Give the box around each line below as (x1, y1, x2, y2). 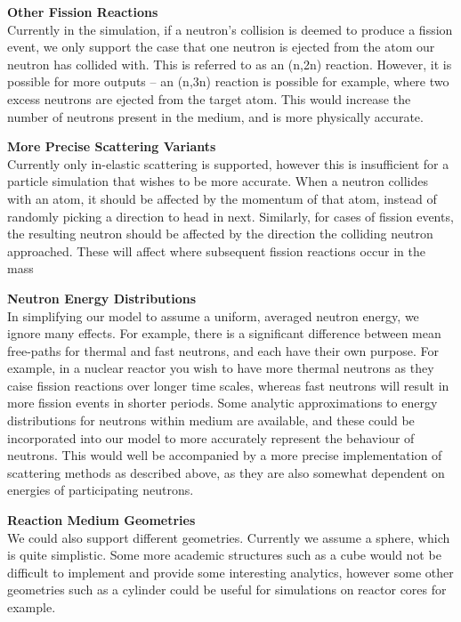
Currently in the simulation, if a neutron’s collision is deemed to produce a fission (7, 20, 453, 38)
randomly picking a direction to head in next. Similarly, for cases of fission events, (7, 206, 454, 225)
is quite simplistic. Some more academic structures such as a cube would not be (7, 545, 441, 564)
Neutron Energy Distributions (7, 288, 197, 307)
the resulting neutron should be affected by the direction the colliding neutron (7, 224, 433, 243)
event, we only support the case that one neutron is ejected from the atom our (7, 37, 435, 56)
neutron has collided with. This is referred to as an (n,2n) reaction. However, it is (7, 54, 452, 73)
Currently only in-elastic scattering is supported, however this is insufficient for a (7, 154, 449, 173)
